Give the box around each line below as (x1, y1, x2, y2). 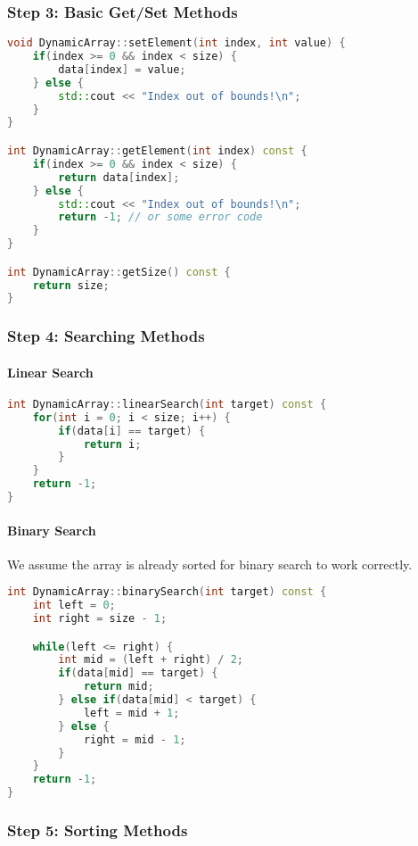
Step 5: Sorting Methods (7, 819, 188, 842)
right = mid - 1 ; (83, 733, 186, 746)
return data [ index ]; (58, 170, 180, 184)
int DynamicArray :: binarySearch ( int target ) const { (7, 585, 327, 599)
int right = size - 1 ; (32, 612, 168, 626)
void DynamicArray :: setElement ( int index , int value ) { (7, 37, 346, 50)
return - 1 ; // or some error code (58, 211, 263, 224)
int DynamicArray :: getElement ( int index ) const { (7, 145, 307, 157)
